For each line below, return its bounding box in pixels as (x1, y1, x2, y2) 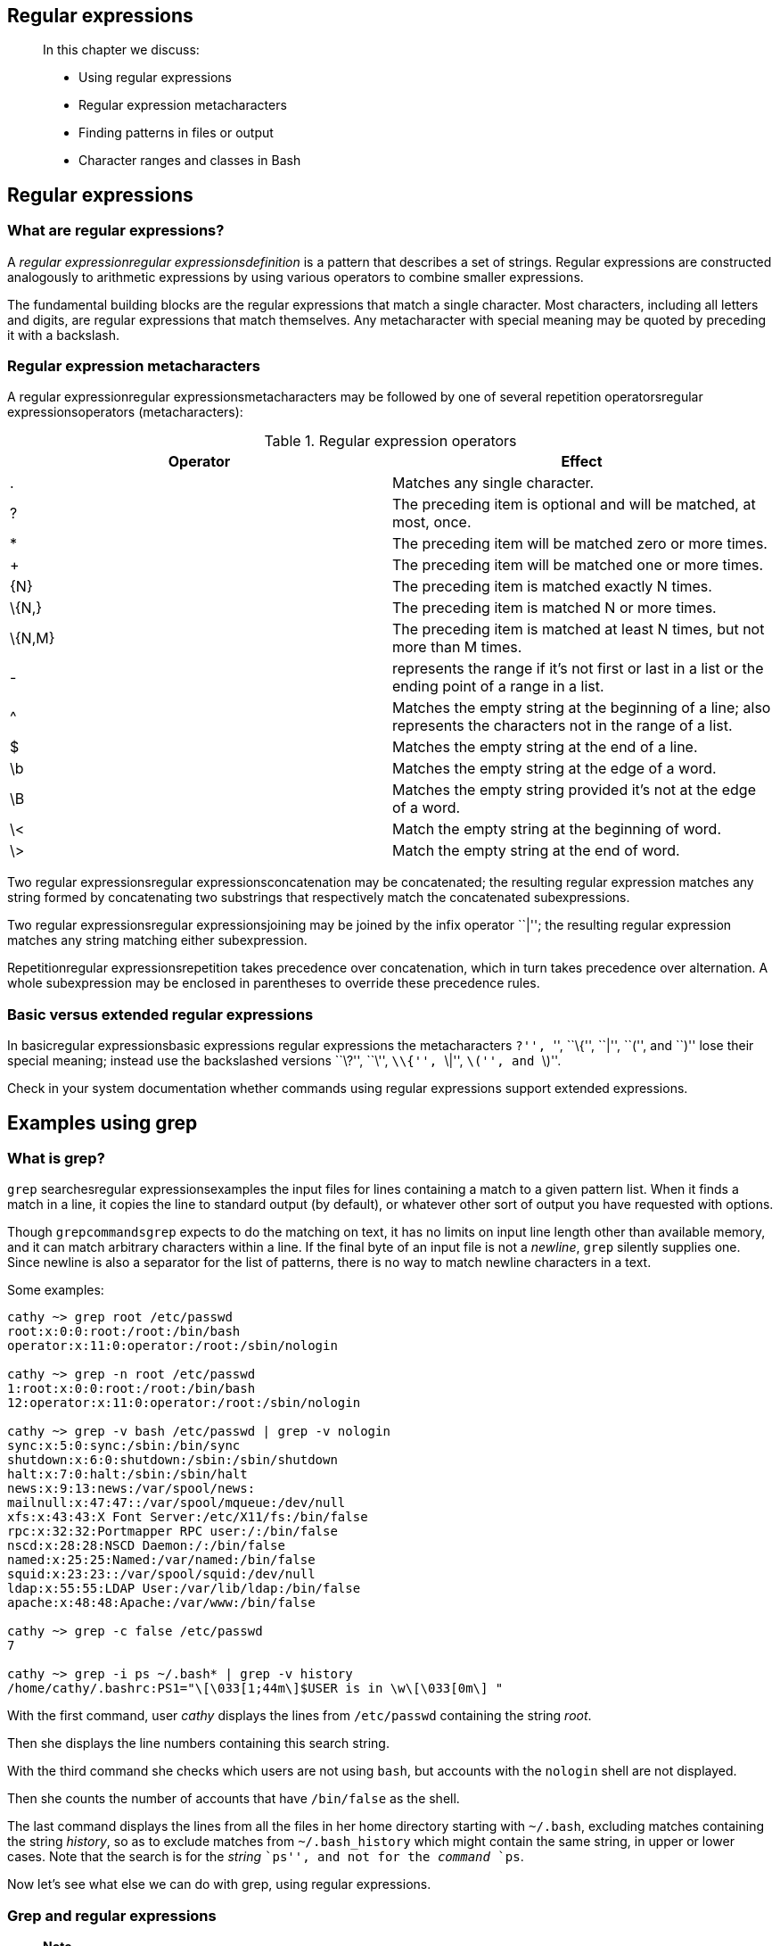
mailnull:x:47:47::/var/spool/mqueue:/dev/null (7, 1495, 346, 1511)
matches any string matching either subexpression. (7, 932, 308, 948)
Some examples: (7, 1282, 104, 1298)
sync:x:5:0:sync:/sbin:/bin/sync (7, 1438, 241, 1453)
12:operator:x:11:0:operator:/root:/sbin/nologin (7, 1395, 361, 1411)
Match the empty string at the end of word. (392, 841, 680, 860)
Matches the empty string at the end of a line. (392, 738, 698, 757)
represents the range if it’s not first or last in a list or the (392, 659, 764, 678)
